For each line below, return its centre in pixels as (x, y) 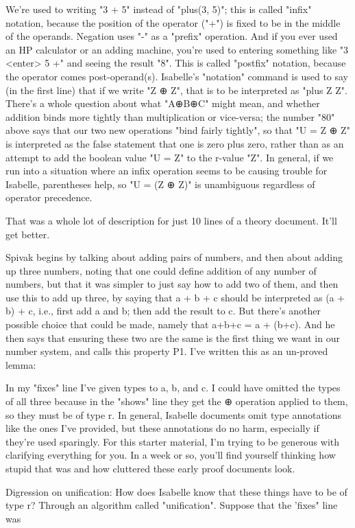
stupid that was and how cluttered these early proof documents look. (150, 468)
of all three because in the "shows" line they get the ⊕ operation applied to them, (177, 401)
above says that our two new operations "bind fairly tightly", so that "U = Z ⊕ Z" (178, 130)
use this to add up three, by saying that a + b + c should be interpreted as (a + (175, 297)
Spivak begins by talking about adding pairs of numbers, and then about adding (174, 257)
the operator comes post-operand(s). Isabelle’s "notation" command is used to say (177, 76)
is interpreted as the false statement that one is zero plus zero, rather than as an (175, 143)
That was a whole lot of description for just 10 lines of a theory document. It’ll (171, 220)
